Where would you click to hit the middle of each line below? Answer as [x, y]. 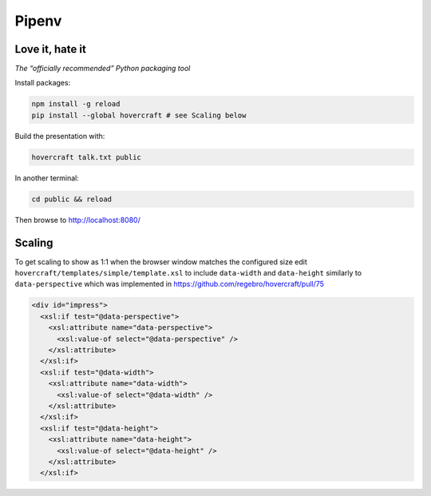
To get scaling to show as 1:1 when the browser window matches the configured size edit [161, 262]
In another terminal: [47, 178]
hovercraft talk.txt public [86, 157]
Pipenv [38, 21]
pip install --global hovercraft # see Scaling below [139, 115]
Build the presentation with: [60, 136]
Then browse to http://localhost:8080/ [78, 220]
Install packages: [43, 83]
